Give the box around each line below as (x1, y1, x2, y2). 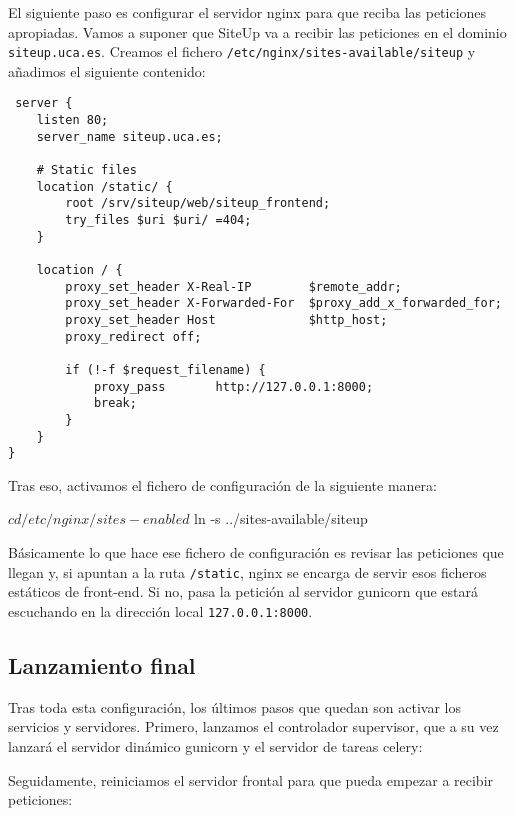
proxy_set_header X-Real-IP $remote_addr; (65, 279, 402, 294)
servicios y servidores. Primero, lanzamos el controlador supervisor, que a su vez (8, 716, 499, 737)
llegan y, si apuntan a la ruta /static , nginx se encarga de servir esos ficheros (8, 561, 487, 582)
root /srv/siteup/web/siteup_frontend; (65, 196, 331, 211)
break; (93, 396, 137, 411)
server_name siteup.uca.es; (36, 129, 223, 144)
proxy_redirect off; (65, 329, 202, 344)
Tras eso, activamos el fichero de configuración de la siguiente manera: (8, 474, 437, 495)
